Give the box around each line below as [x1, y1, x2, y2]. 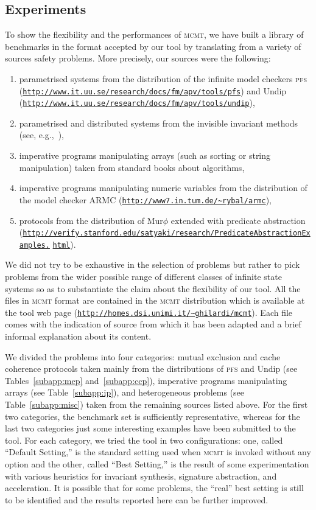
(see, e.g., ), [19, 128, 64, 141]
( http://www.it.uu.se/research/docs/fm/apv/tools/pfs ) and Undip [19, 84, 287, 97]
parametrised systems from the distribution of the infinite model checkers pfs [19, 72, 307, 85]
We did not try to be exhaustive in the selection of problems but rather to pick [5, 258, 300, 271]
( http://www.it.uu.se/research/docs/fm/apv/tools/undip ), [19, 96, 255, 109]
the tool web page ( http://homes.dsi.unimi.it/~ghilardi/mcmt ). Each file [5, 306, 293, 318]
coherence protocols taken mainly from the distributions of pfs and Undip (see [5, 362, 298, 375]
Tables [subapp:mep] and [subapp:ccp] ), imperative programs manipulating [5, 374, 287, 386]
